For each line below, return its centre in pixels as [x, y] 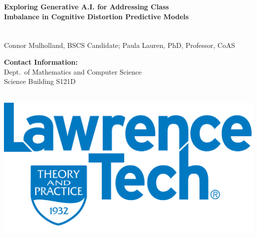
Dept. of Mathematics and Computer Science [73, 71]
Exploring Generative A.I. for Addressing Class [86, 6]
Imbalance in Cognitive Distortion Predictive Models [96, 16]
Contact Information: [41, 61]
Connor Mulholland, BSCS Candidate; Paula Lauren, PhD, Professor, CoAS [120, 45]
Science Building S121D [40, 81]
